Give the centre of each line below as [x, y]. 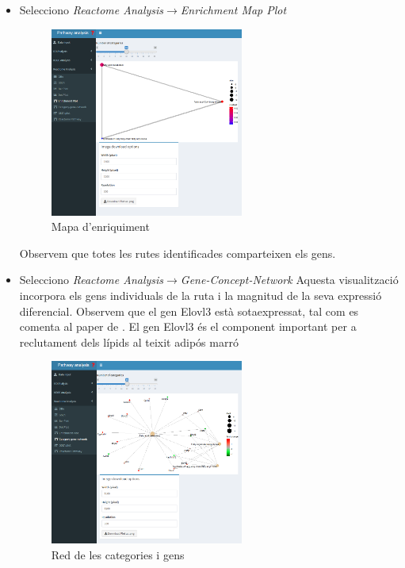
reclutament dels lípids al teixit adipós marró [129, 342]
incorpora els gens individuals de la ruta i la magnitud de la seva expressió [201, 295]
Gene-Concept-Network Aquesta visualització [289, 280]
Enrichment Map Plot [233, 10]
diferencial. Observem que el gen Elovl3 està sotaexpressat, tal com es [189, 311]
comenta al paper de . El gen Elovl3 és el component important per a [188, 326]
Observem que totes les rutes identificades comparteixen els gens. [178, 253]
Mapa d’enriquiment [100, 226]
